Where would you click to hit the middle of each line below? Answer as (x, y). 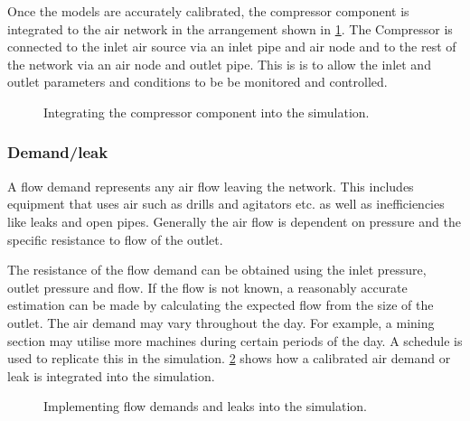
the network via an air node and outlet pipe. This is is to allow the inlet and (219, 64)
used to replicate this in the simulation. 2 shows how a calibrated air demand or (229, 358)
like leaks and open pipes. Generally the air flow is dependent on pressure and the (234, 221)
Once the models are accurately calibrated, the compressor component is (208, 11)
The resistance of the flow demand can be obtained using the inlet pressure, (217, 270)
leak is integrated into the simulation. (111, 375)
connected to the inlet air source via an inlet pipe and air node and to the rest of (232, 47)
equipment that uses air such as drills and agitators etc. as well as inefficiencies (226, 204)
